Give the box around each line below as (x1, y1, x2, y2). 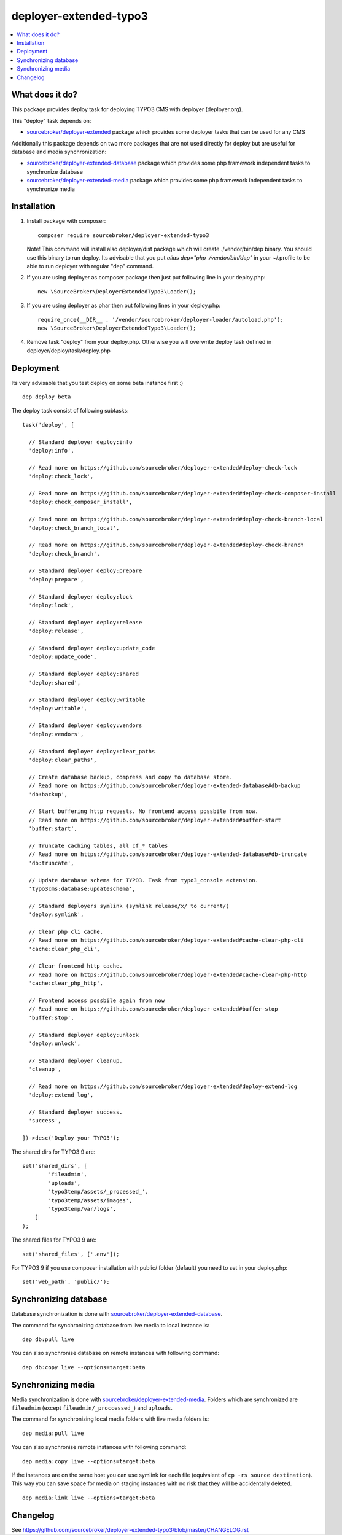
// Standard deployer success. (28, 1109, 123, 1116)
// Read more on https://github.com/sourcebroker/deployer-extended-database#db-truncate (28, 851, 307, 858)
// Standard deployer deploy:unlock (28, 1032, 139, 1038)
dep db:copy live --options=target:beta (22, 1364, 146, 1370)
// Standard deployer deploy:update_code (28, 645, 155, 651)
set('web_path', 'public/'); (22, 1278, 110, 1286)
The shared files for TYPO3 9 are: (11, 1236, 97, 1243)
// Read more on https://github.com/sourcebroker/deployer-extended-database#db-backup (28, 782, 301, 789)
